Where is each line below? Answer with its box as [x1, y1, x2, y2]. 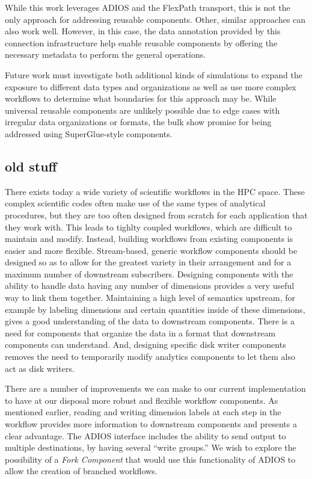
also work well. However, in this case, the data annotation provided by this [5, 25, 281, 37]
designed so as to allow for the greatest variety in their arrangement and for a [5, 256, 292, 268]
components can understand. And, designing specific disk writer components [5, 338, 286, 351]
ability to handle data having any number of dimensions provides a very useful [5, 279, 295, 292]
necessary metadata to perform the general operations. [5, 48, 206, 61]
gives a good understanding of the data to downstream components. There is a [5, 315, 295, 327]
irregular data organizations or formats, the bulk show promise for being [5, 116, 272, 128]
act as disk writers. [5, 362, 75, 374]
